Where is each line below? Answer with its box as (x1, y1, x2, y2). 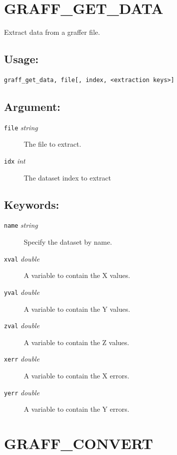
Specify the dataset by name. (24, 237, 112, 247)
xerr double (4, 354, 40, 364)
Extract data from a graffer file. (4, 27, 100, 37)
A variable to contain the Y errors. (24, 404, 129, 414)
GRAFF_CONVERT (4, 433, 153, 454)
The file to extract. (24, 139, 81, 149)
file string (4, 122, 38, 132)
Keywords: (4, 196, 59, 212)
